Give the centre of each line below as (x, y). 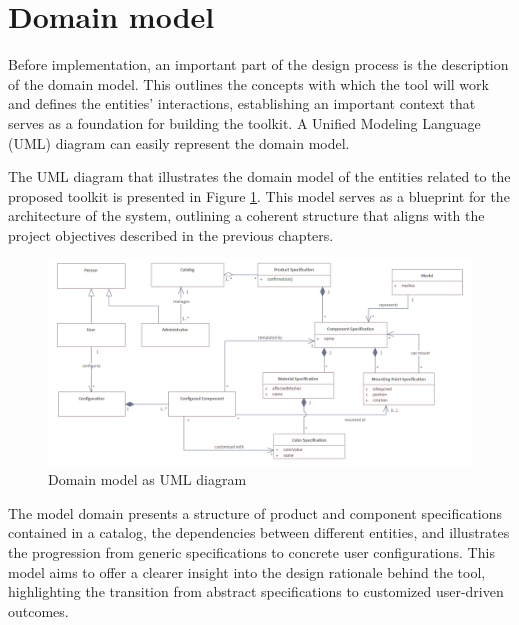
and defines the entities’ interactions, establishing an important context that (242, 103)
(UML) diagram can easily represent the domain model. (179, 142)
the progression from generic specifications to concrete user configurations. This (251, 552)
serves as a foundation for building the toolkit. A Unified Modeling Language (244, 122)
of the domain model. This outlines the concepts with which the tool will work (248, 83)
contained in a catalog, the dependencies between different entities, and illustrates (259, 532)
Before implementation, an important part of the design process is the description (258, 64)
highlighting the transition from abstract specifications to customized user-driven (256, 591)
